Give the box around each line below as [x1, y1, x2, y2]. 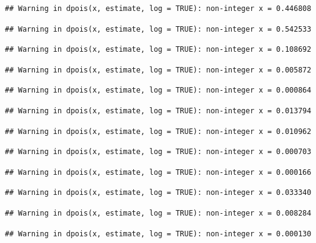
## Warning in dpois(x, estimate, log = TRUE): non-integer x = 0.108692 [5, 45, 312, 54]
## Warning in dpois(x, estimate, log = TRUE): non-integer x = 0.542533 [5, 24, 312, 33]
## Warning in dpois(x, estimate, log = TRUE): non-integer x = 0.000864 [5, 86, 312, 95]
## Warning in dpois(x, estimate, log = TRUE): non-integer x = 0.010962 [5, 127, 312, 136]
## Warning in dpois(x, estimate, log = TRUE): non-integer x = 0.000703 [5, 147, 312, 157]
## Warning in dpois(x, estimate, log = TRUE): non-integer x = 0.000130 [5, 229, 312, 238]
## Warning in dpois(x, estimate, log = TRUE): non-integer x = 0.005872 [5, 65, 312, 74]
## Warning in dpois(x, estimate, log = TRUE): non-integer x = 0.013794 [5, 106, 312, 115]
